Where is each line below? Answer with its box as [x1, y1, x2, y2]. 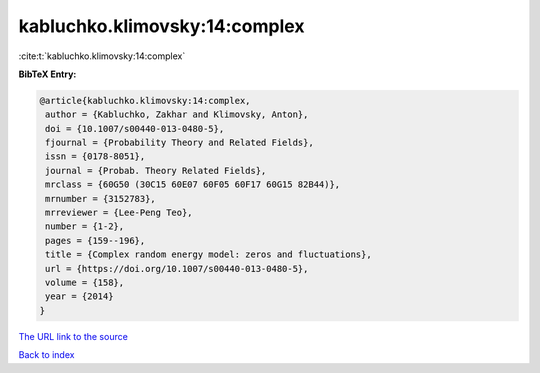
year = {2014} [45, 291, 114, 302]
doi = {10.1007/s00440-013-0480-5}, [45, 123, 225, 134]
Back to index [18, 349, 75, 361]
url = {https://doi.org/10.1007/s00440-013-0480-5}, [45, 263, 309, 274]
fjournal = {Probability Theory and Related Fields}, [45, 137, 314, 149]
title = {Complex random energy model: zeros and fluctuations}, [45, 249, 372, 260]
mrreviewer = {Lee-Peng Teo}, [45, 207, 194, 219]
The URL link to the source [18, 330, 129, 342]
